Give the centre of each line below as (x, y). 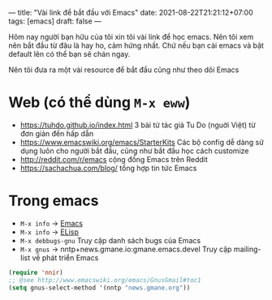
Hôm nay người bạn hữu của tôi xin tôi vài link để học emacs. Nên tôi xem (131, 37)
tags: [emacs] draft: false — (55, 21)
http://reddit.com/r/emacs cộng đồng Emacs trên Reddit (114, 159)
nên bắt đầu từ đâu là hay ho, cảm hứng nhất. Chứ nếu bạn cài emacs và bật (136, 45)
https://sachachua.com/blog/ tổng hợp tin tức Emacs (108, 168)
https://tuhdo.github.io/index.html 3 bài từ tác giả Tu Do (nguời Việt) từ (138, 125)
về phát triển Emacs (65, 257)
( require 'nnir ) (36, 272)
